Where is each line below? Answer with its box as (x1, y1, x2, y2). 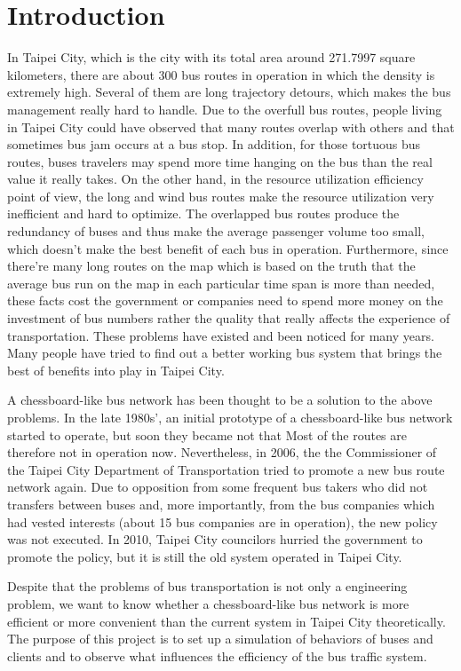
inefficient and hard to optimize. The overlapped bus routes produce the (7, 204, 400, 223)
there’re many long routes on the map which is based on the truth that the (7, 257, 416, 275)
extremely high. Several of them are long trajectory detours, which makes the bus (7, 83, 451, 101)
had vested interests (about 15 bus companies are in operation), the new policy (7, 512, 438, 531)
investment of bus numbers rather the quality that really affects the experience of (7, 309, 450, 328)
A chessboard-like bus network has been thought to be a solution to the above (7, 391, 433, 409)
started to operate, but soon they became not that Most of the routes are (7, 425, 408, 444)
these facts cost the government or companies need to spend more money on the (7, 291, 443, 310)
